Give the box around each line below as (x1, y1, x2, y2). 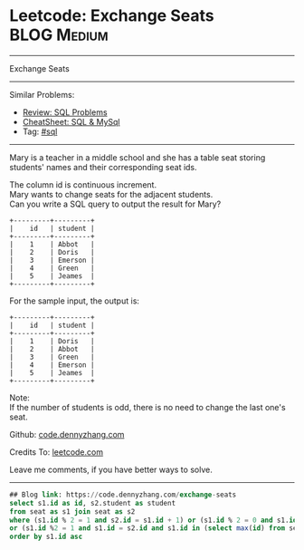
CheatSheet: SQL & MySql (22, 116, 120, 127)
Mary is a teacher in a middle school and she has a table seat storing (9, 151, 266, 163)
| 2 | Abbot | (9, 344, 95, 353)
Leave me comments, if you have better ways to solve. (9, 464, 213, 475)
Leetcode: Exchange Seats (9, 5, 214, 26)
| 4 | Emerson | (9, 360, 95, 370)
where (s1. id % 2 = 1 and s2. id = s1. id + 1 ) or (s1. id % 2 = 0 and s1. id (9, 516, 298, 525)
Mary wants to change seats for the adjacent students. (9, 188, 214, 199)
